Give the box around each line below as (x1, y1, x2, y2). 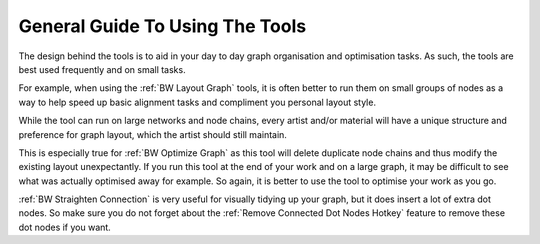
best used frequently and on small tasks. (18, 63, 186, 75)
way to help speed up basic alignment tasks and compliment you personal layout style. (18, 96, 377, 108)
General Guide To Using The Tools (18, 15, 307, 37)
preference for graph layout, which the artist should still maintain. (18, 128, 287, 140)
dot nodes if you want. (18, 221, 112, 233)
